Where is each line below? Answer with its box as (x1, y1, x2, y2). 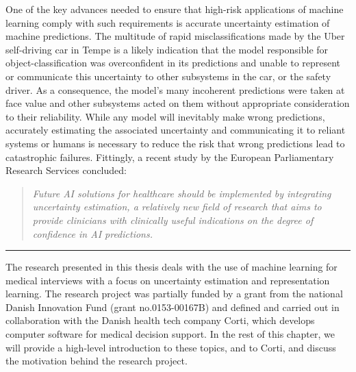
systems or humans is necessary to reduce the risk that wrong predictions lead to (5, 136, 345, 150)
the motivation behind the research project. (5, 354, 188, 368)
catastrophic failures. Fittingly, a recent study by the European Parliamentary (5, 149, 334, 164)
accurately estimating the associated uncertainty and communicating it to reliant (5, 123, 346, 137)
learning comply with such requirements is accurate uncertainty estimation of (5, 15, 330, 29)
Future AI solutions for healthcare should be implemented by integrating (32, 186, 331, 200)
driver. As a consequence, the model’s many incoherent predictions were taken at (5, 82, 345, 97)
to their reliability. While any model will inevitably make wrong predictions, (5, 109, 325, 123)
